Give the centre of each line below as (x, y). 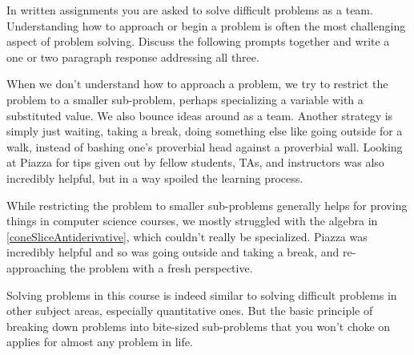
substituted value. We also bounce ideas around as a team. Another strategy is (200, 115)
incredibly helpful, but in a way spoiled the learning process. (155, 177)
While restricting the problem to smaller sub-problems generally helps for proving (207, 205)
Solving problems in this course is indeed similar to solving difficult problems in (202, 294)
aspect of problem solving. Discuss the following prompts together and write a (198, 41)
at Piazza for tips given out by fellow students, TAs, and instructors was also (195, 162)
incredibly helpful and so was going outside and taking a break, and (173, 252)
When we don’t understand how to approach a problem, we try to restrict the (197, 84)
